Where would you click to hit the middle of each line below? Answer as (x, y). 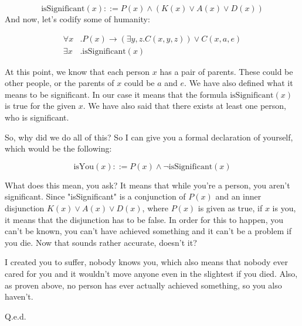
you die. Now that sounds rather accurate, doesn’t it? (101, 242)
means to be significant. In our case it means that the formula (116, 94)
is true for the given (40, 106)
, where (155, 208)
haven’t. (19, 296)
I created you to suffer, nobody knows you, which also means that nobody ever (147, 262)
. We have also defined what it (239, 83)
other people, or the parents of (60, 83)
